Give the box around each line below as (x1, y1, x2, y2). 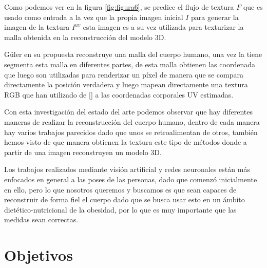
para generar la (191, 11, 239, 22)
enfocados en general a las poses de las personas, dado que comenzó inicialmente (4, 174, 257, 184)
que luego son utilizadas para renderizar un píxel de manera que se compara (4, 69, 243, 80)
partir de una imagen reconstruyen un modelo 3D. (4, 146, 162, 157)
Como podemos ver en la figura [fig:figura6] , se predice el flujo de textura (4, 2, 234, 12)
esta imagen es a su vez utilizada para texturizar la (83, 22, 244, 32)
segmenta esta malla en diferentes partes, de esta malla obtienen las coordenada (4, 59, 255, 69)
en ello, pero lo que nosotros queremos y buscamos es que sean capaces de (4, 184, 237, 195)
